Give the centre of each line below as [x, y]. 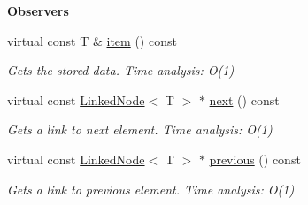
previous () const [255, 159]
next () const [244, 99]
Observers [38, 11]
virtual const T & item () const [92, 40]
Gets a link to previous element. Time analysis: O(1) [151, 189]
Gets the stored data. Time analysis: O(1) [121, 70]
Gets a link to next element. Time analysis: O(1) [140, 129]
